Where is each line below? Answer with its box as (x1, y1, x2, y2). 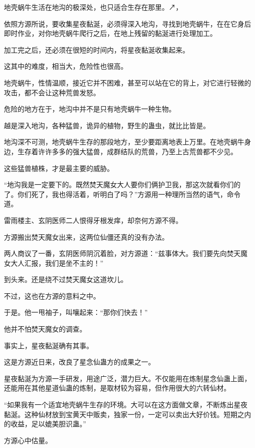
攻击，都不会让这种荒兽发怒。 (4, 87, 100, 97)
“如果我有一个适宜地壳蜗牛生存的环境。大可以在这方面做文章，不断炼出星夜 (4, 399, 248, 410)
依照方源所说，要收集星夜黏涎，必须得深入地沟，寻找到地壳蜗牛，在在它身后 (4, 18, 251, 28)
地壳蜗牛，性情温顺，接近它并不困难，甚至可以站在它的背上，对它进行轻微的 (4, 77, 251, 87)
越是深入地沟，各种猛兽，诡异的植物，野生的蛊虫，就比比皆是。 (4, 120, 210, 130)
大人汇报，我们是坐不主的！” (10, 257, 103, 268)
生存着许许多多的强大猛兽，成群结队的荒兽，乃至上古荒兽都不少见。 (17, 146, 237, 156)
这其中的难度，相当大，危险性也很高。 (4, 61, 127, 71)
